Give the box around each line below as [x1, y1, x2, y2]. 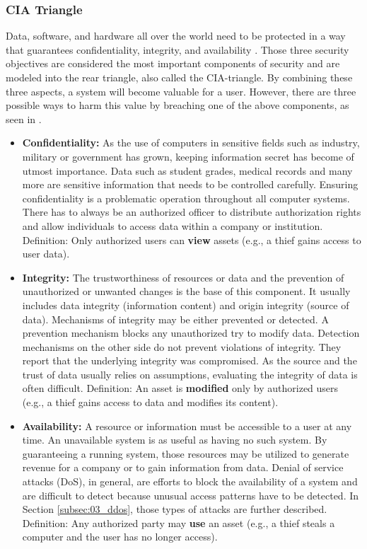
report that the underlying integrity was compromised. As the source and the [22, 353, 357, 368]
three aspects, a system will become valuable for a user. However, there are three [6, 83, 356, 98]
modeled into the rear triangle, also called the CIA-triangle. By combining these [6, 70, 353, 84]
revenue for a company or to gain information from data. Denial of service [22, 460, 344, 475]
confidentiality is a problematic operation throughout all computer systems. [22, 190, 350, 205]
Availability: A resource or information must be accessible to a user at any [22, 418, 352, 433]
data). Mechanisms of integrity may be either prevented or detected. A [22, 311, 329, 326]
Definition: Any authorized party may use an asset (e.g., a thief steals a [22, 515, 335, 530]
